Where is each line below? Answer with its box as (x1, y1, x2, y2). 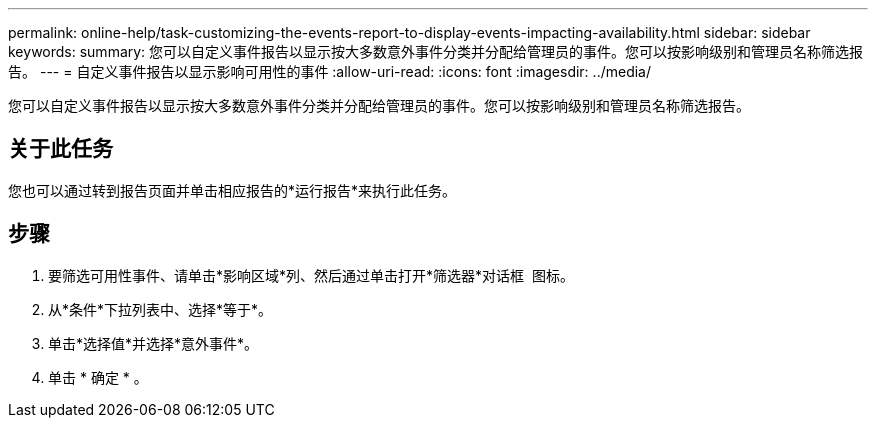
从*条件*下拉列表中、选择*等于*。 (48, 300, 273, 318)
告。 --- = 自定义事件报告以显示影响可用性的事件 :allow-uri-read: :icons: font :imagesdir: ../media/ (8, 63, 652, 80)
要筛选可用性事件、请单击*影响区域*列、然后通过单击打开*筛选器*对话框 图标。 (48, 266, 574, 284)
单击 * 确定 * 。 (48, 368, 148, 386)
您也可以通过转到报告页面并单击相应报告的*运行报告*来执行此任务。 (8, 181, 457, 199)
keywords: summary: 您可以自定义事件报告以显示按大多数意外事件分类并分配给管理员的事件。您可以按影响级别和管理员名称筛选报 (8, 43, 864, 60)
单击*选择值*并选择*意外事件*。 (48, 334, 259, 352)
